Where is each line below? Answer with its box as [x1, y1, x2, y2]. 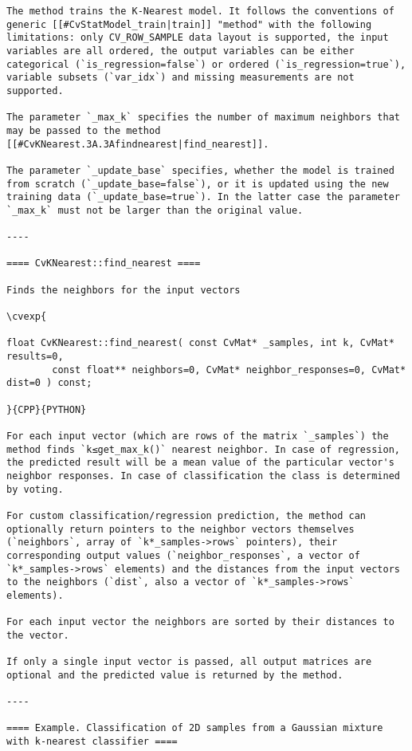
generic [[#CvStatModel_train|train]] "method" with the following [6, 18, 372, 30]
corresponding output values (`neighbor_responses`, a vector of [6, 549, 360, 561]
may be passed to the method [6, 124, 161, 136]
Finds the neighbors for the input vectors [6, 284, 241, 296]
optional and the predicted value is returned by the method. [6, 669, 343, 681]
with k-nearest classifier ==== [6, 736, 178, 748]
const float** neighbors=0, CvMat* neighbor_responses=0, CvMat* [52, 364, 406, 375]
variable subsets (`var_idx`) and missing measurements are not [6, 72, 355, 84]
